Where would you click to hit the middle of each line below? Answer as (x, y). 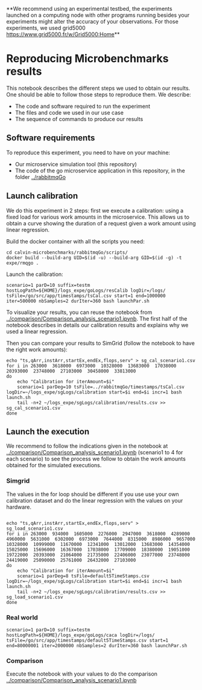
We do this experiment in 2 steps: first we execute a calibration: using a (95, 210)
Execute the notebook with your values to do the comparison (82, 674)
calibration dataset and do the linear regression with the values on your (95, 500)
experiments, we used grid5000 (46, 28)
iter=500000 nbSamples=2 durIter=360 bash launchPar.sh (78, 301)
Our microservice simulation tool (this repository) (76, 164)
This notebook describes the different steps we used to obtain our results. (98, 88)
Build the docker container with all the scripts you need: (75, 241)
